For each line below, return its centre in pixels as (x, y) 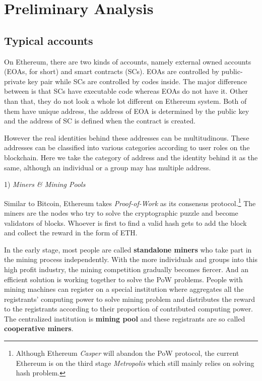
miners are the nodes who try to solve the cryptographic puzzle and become (121, 212)
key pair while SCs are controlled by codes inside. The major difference (138, 81)
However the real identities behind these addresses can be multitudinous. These (127, 137)
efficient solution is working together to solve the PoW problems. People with (123, 279)
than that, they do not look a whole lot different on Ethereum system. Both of (125, 101)
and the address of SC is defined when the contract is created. (100, 121)
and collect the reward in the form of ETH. (71, 233)
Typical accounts (49, 40)
